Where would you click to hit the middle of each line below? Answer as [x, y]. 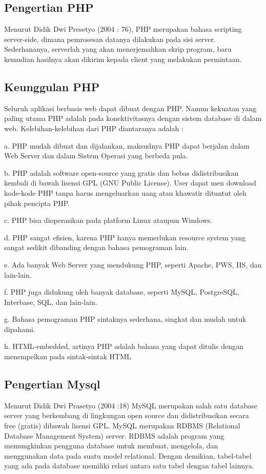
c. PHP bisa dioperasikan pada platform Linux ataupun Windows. [108, 220]
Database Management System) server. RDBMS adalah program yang [114, 435]
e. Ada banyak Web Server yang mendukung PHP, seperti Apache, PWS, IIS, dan [133, 264]
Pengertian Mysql [52, 384]
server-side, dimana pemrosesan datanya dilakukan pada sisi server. [110, 39]
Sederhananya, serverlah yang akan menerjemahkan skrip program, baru [118, 49]
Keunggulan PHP [52, 86]
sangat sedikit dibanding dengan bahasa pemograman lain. [96, 247]
